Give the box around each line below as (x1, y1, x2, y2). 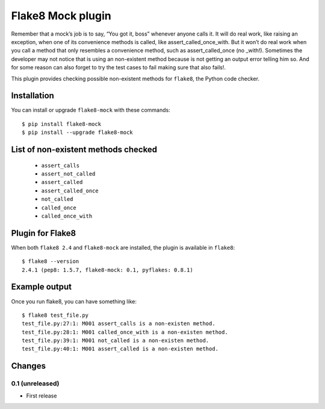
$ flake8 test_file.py (22, 311, 89, 319)
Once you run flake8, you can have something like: (11, 297, 137, 305)
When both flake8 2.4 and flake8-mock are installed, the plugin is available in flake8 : (11, 244, 235, 251)
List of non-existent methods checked (11, 145, 158, 154)
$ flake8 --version (22, 258, 79, 265)
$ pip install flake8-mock (22, 121, 102, 127)
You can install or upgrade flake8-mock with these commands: (11, 106, 171, 114)
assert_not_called (41, 170, 96, 177)
